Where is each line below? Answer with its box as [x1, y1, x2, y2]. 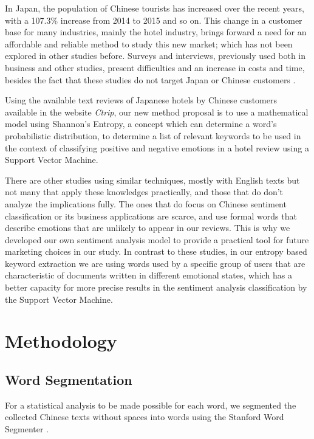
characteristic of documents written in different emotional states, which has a [5, 269, 293, 282]
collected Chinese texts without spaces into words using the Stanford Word [5, 410, 284, 423]
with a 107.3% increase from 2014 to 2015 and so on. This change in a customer [5, 13, 302, 26]
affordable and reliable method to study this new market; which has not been [5, 37, 293, 50]
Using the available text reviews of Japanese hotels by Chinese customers [5, 94, 277, 106]
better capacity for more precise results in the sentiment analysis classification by [5, 281, 307, 294]
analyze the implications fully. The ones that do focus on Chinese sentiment [5, 197, 287, 210]
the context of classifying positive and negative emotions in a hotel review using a [5, 141, 309, 154]
